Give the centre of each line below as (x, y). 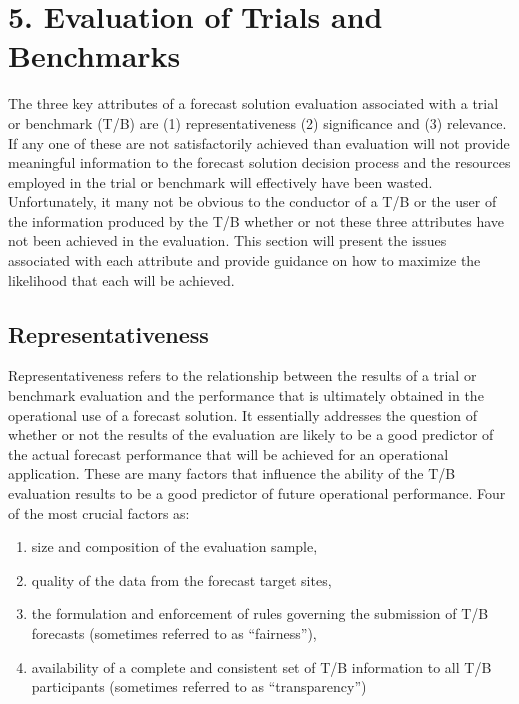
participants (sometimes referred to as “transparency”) (199, 686)
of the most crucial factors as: (99, 512)
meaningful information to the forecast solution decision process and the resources (259, 162)
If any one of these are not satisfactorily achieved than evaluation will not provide (259, 142)
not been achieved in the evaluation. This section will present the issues (227, 240)
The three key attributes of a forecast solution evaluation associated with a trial (253, 103)
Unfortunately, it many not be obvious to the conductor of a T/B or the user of (252, 201)
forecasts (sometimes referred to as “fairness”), (174, 632)
